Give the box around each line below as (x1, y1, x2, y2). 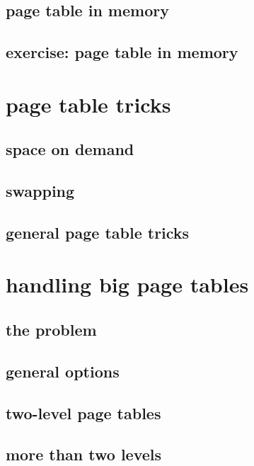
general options (6, 360, 120, 382)
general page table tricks (6, 221, 190, 243)
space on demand (6, 138, 134, 160)
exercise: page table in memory (6, 41, 238, 63)
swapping (6, 180, 75, 202)
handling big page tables (6, 270, 249, 299)
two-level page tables (6, 402, 161, 424)
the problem (6, 319, 97, 341)
